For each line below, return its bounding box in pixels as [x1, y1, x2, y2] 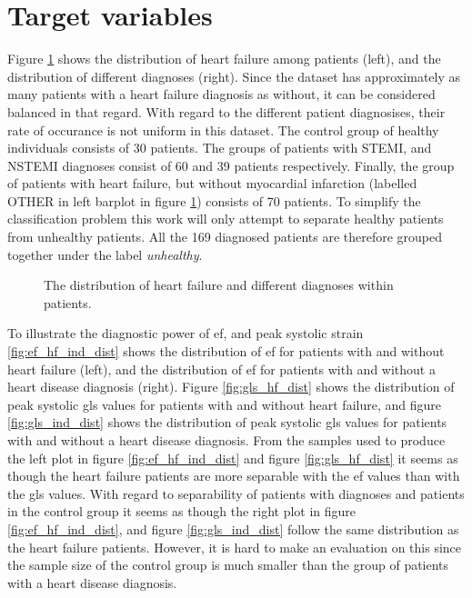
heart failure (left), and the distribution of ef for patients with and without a [7, 359, 436, 378]
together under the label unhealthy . [7, 244, 203, 264]
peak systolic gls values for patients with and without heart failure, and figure [7, 394, 441, 414]
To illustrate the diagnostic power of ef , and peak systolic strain [7, 324, 364, 343]
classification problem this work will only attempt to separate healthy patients [7, 209, 444, 228]
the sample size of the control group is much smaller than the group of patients [7, 555, 449, 574]
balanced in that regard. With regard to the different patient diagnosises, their [7, 102, 446, 121]
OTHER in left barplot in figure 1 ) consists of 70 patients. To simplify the [7, 191, 421, 210]
